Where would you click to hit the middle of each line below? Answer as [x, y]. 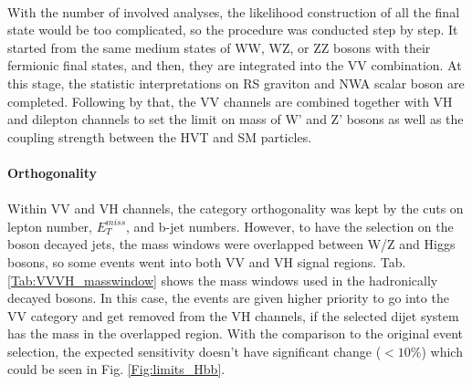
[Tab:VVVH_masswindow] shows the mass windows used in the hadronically [223, 280]
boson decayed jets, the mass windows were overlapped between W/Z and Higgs [231, 244]
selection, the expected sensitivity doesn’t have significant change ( [194, 351]
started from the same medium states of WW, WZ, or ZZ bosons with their [219, 47]
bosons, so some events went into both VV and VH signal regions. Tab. [207, 261]
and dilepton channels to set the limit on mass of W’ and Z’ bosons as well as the [236, 119]
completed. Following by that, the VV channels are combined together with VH [230, 101]
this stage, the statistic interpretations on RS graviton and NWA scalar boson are [236, 83]
